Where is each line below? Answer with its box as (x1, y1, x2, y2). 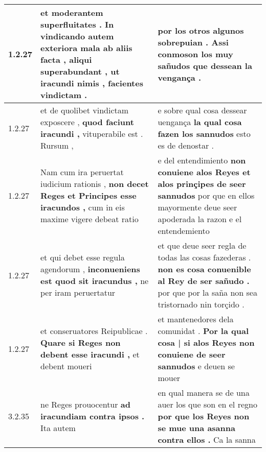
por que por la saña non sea (158, 287, 257, 298)
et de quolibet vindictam (40, 104, 129, 116)
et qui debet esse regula (40, 251, 125, 263)
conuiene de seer (158, 348, 226, 360)
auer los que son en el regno (158, 398, 257, 410)
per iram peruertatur (40, 287, 116, 298)
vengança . (158, 71, 202, 83)
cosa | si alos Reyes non (158, 337, 255, 348)
